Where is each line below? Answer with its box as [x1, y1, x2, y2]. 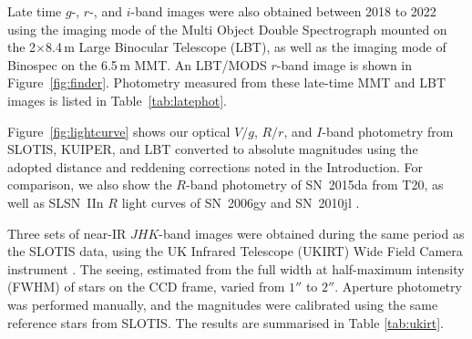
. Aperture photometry [334, 277, 462, 296]
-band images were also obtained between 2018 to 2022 [130, 2, 436, 20]
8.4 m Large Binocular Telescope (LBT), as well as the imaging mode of [46, 37, 446, 56]
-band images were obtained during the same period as [159, 223, 465, 242]
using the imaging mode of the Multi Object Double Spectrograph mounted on [7, 19, 447, 38]
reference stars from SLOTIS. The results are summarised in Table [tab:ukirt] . [7, 313, 444, 332]
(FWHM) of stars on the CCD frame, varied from [7, 277, 285, 296]
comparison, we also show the [7, 175, 172, 194]
